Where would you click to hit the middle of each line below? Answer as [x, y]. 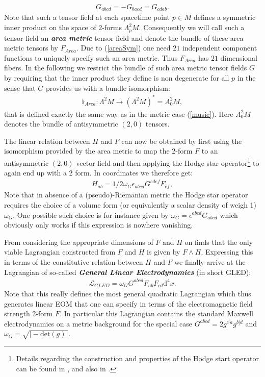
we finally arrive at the [210, 261]
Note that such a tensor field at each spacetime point [87, 17]
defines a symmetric [225, 17]
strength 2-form [29, 313]
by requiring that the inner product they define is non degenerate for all [117, 77]
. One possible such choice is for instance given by [91, 215]
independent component [220, 48]
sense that [20, 87]
